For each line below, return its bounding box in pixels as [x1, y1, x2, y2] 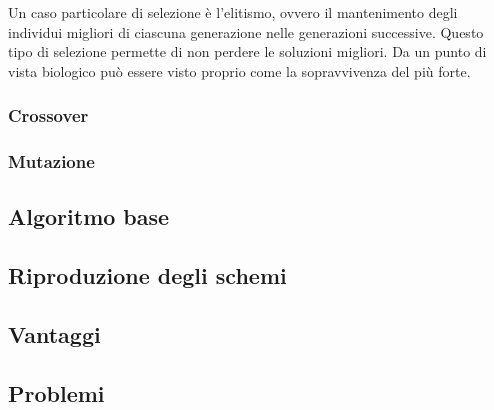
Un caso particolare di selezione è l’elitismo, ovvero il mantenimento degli [8, 2, 458, 22]
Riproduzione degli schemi [8, 260, 287, 291]
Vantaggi [8, 319, 101, 350]
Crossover [8, 103, 89, 128]
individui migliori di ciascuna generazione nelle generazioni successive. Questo [8, 21, 484, 42]
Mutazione [8, 149, 95, 174]
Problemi [8, 377, 105, 408]
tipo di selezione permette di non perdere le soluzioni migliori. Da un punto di [8, 41, 487, 62]
